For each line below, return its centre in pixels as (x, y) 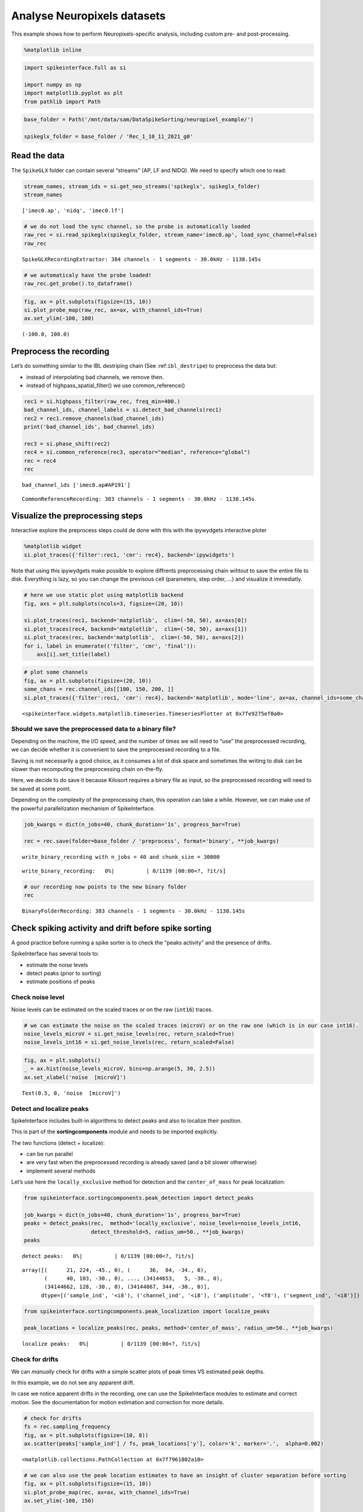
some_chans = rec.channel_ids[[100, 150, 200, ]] (99, 689)
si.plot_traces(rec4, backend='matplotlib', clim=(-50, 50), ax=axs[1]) (136, 629)
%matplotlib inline (53, 50)
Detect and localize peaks (50, 1109)
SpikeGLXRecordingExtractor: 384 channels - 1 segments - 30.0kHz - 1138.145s (142, 259)
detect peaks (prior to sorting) (64, 973)
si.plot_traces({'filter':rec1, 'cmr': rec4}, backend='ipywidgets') (129, 555)
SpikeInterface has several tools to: (55, 954)
